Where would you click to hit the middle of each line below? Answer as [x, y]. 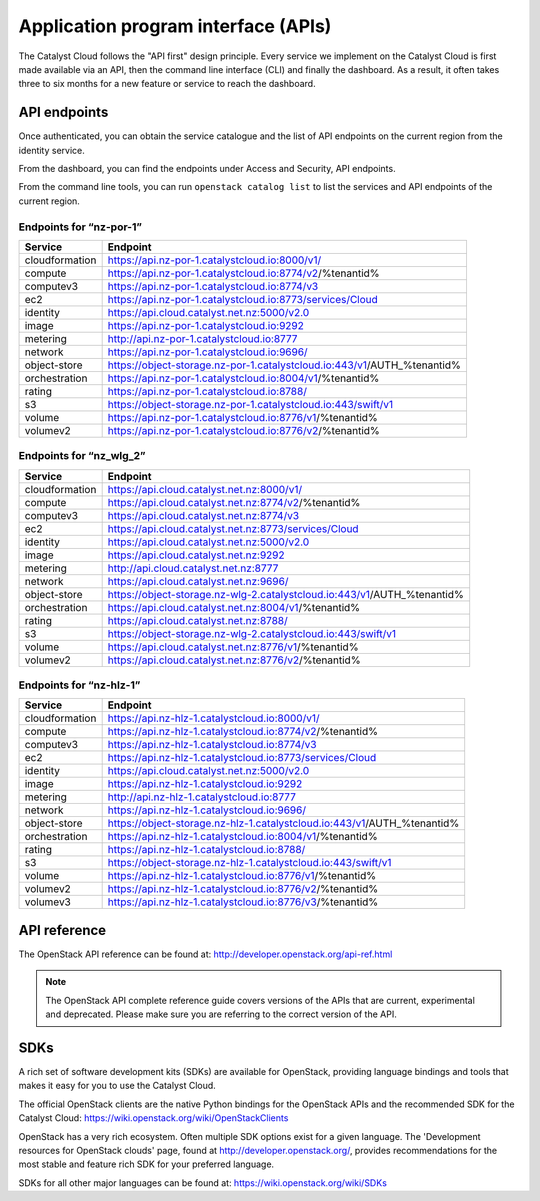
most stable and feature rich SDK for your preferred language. [146, 1164]
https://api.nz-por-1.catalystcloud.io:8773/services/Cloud [243, 299]
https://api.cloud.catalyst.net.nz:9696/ [198, 581]
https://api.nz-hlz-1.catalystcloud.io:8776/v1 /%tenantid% [242, 876]
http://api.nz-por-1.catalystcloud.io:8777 [202, 338]
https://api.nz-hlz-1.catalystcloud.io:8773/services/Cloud [242, 758]
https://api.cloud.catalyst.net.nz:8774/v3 [203, 515]
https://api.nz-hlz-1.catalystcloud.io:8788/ [206, 850]
